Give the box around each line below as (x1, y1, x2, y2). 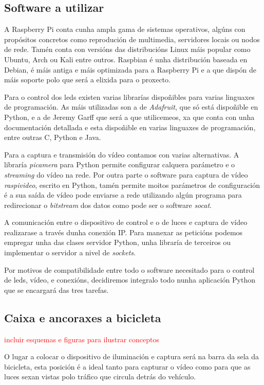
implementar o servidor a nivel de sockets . (4, 247, 136, 258)
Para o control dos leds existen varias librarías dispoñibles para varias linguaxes (4, 91, 255, 102)
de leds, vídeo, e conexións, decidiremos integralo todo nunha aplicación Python (4, 274, 255, 285)
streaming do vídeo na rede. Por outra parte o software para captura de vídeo (4, 169, 248, 180)
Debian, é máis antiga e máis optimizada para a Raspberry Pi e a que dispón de (4, 64, 256, 75)
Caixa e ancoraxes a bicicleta (4, 309, 161, 325)
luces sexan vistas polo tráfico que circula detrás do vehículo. (4, 371, 196, 382)
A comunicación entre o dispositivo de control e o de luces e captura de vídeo (4, 217, 248, 227)
